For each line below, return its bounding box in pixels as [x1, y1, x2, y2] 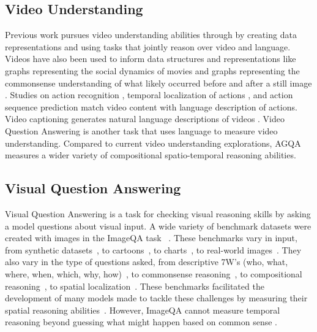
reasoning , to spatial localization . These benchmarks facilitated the [5, 279, 264, 292]
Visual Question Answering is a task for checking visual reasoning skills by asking [5, 207, 311, 220]
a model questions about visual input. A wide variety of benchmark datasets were [5, 219, 311, 232]
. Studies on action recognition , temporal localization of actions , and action [5, 88, 293, 101]
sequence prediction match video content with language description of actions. [5, 100, 297, 113]
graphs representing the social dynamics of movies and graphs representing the [5, 64, 300, 77]
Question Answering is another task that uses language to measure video [5, 124, 278, 137]
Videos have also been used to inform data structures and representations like [5, 52, 296, 65]
